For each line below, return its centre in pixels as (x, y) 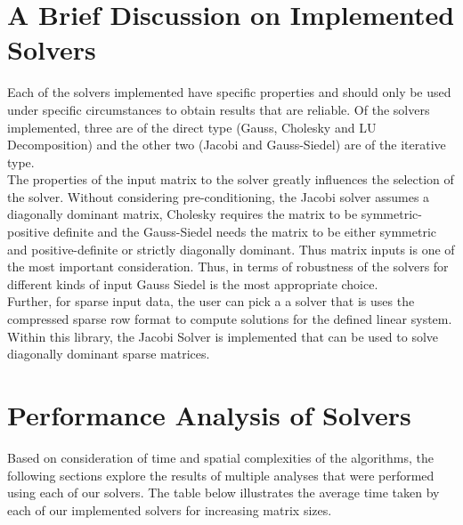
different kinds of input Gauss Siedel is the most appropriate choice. (193, 283)
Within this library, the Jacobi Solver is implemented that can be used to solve (223, 336)
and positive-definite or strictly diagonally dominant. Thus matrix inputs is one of (231, 249)
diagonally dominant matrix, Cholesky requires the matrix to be (183, 214)
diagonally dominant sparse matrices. (109, 354)
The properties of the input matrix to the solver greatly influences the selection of (231, 179)
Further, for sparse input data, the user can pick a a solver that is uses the (211, 301)
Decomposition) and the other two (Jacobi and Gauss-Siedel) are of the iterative (227, 145)
